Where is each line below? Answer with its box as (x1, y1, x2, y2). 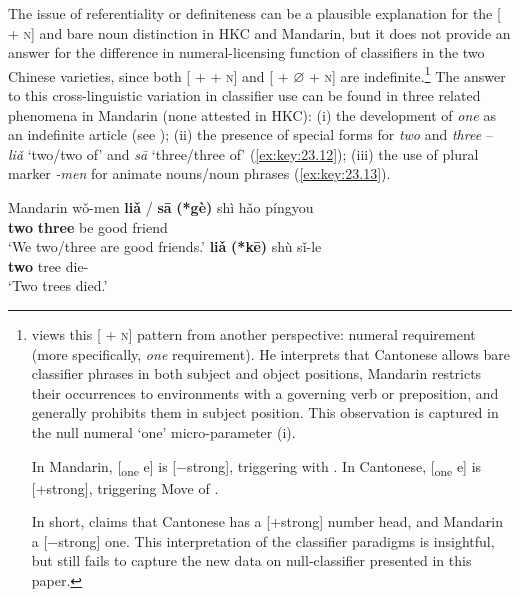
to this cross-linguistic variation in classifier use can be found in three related (8, 85, 481, 106)
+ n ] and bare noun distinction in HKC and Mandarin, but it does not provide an (8, 22, 511, 43)
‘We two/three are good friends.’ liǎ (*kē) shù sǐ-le (8, 236, 322, 257)
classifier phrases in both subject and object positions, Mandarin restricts (31, 363, 482, 384)
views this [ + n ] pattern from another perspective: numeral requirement (31, 323, 476, 344)
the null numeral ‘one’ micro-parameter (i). (31, 421, 296, 442)
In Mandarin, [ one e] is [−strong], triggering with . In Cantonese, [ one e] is (31, 455, 482, 479)
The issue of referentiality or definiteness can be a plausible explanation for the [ (8, 3, 501, 23)
